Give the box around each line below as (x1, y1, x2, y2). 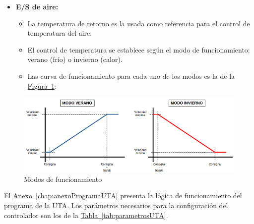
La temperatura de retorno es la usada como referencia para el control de (27, 18, 250, 28)
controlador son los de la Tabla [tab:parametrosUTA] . (4, 210, 168, 220)
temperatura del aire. (27, 28, 92, 38)
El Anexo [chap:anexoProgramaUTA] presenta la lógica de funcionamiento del (4, 190, 242, 201)
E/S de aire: (15, 1, 59, 11)
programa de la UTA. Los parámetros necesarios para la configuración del (4, 200, 228, 210)
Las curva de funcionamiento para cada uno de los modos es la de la (27, 70, 235, 81)
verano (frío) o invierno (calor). (27, 54, 123, 64)
